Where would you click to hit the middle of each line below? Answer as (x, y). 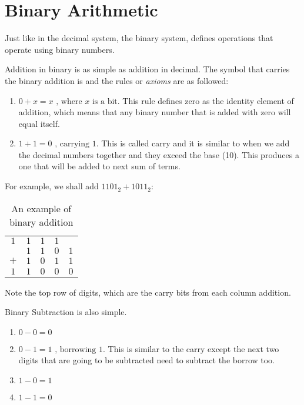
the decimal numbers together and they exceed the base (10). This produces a (159, 154)
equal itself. (39, 123)
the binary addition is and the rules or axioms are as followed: (117, 80)
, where (69, 101)
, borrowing (76, 349)
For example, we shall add (52, 186)
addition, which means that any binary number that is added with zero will (155, 112)
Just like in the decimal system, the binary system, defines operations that (139, 38)
